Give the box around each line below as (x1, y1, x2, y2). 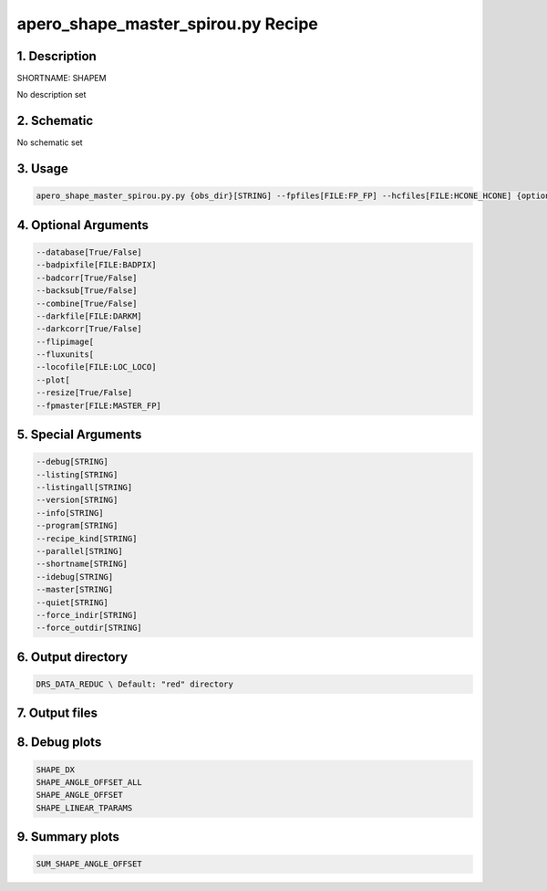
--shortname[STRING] (36, 559, 128, 570)
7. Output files (16, 706, 98, 721)
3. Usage (16, 161, 68, 177)
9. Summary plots (16, 829, 120, 844)
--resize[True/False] (36, 388, 133, 398)
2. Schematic (16, 113, 94, 129)
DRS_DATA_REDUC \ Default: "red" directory (36, 678, 234, 689)
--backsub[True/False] (36, 286, 138, 296)
